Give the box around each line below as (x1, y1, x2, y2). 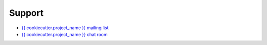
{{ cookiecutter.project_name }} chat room (21, 31, 108, 37)
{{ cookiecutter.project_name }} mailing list (21, 25, 109, 31)
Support (9, 7, 44, 18)
